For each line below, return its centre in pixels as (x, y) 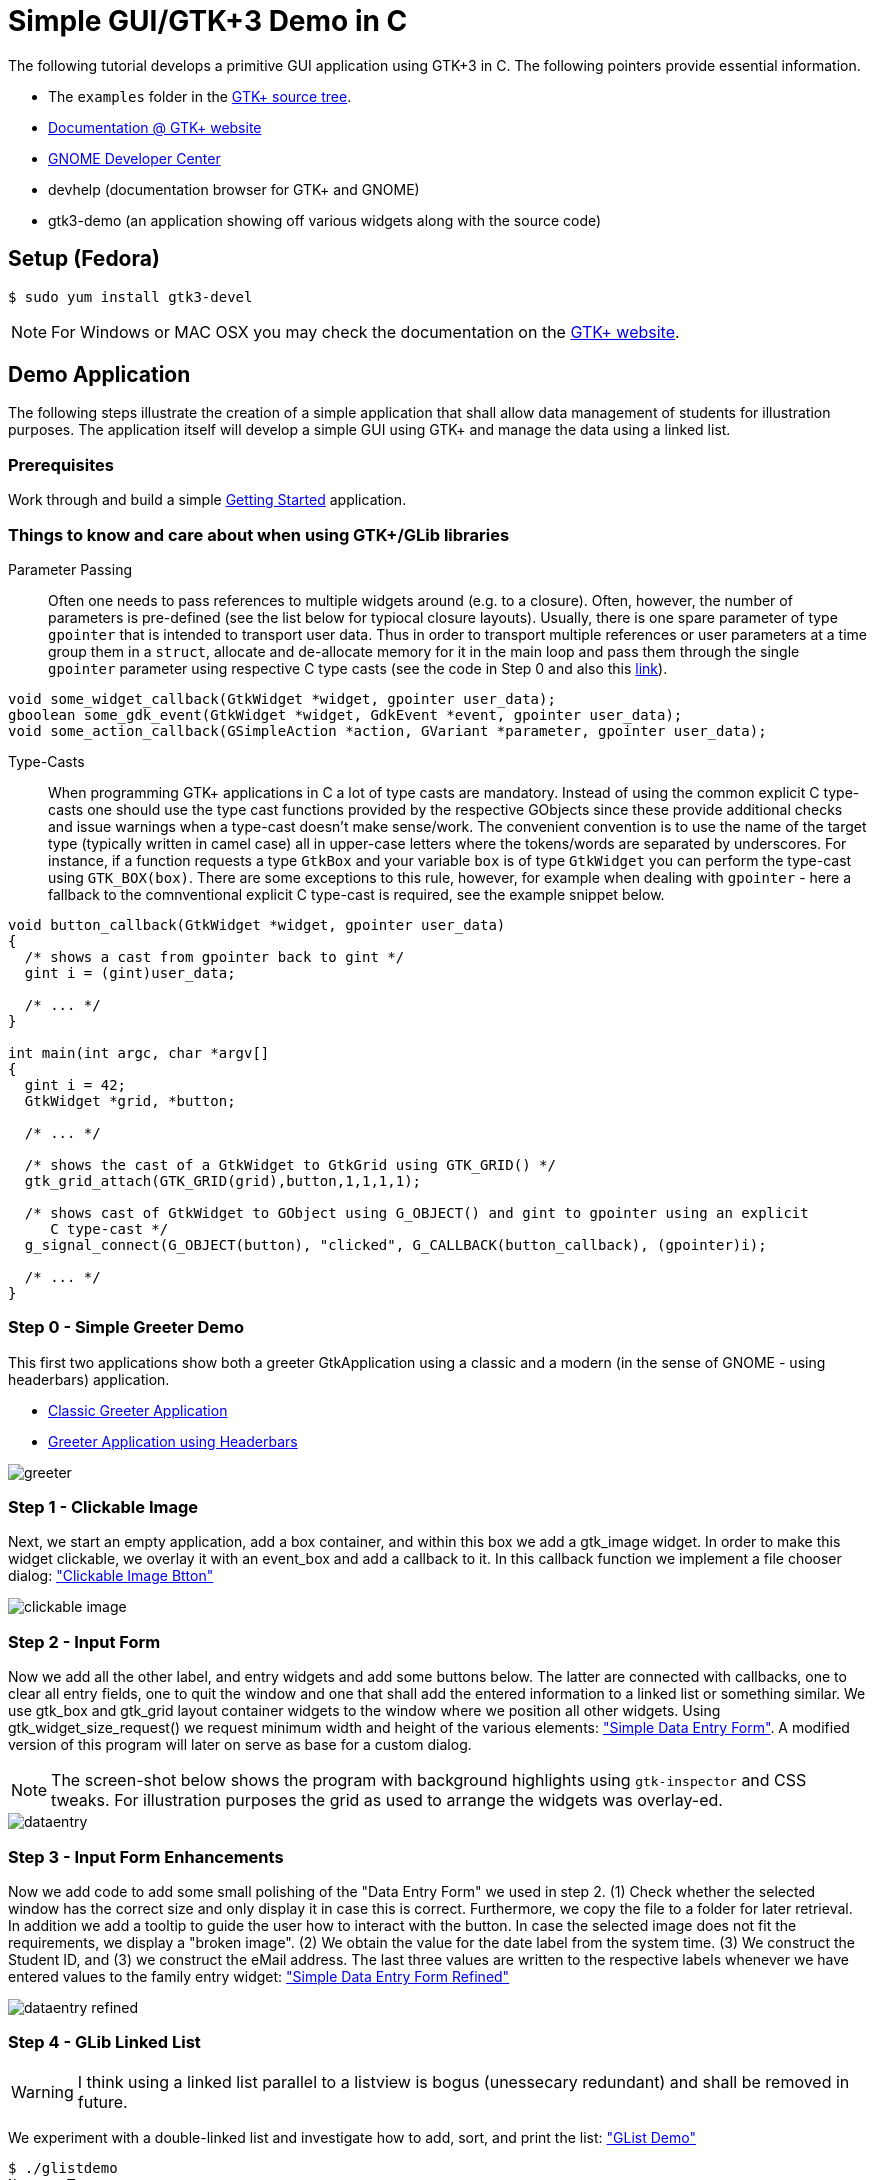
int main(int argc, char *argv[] (139, 1052)
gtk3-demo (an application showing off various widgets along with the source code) (325, 220)
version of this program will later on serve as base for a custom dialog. (240, 1745)
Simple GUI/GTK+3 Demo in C (208, 21)
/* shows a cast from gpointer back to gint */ (214, 956)
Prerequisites (61, 464)
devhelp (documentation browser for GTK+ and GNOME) (234, 189)
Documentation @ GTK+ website (155, 127)
